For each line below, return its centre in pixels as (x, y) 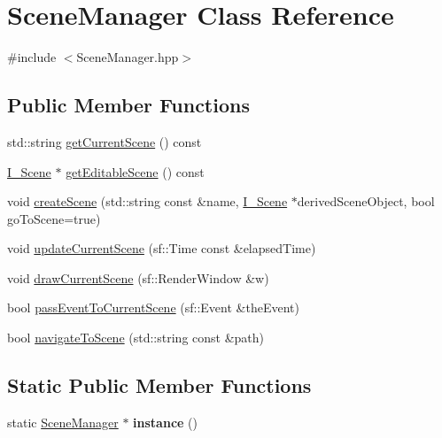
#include (32, 57)
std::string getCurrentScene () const (105, 141)
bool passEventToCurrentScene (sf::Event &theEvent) (153, 307)
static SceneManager (63, 422)
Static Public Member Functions (159, 385)
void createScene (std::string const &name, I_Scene (147, 201)
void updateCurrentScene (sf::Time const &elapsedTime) (162, 248)
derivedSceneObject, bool (366, 201)
